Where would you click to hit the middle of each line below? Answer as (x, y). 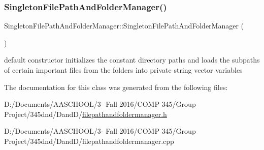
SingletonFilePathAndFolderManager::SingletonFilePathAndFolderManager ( (124, 26)
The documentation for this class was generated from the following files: (116, 87)
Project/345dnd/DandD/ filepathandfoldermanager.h (86, 114)
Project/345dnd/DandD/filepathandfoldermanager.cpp (89, 141)
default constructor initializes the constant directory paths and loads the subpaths (132, 60)
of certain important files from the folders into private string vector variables (123, 70)
